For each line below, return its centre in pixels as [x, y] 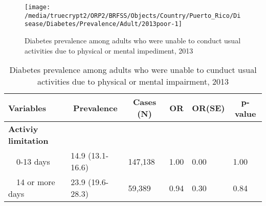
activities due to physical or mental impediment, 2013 [109, 50]
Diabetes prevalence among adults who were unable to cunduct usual [133, 70]
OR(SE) [208, 108]
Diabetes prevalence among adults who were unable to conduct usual [133, 40]
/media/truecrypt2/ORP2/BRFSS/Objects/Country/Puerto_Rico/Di [133, 16]
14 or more [36, 182]
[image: [38, 7]
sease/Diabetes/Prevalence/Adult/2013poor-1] [103, 24]
